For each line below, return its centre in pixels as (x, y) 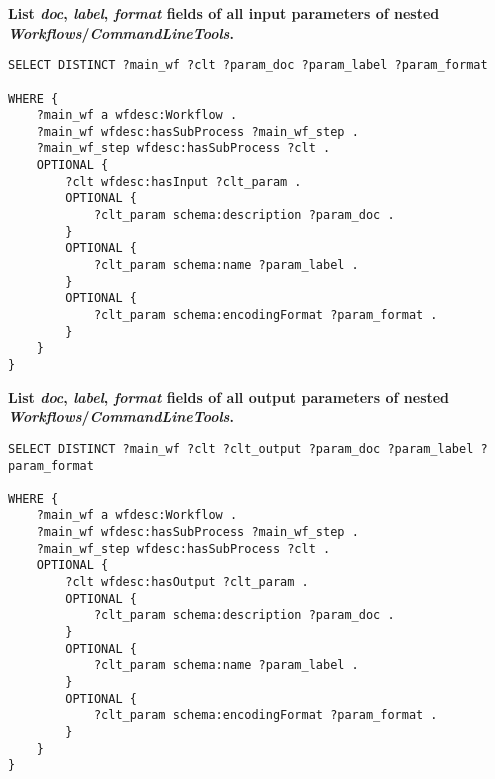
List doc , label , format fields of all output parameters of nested (229, 396)
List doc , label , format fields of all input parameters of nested (224, 13)
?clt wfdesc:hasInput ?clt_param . (183, 181)
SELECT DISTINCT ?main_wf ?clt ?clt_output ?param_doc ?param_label (241, 448)
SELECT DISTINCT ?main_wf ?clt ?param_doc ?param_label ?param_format (248, 65)
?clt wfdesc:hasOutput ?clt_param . (187, 582)
